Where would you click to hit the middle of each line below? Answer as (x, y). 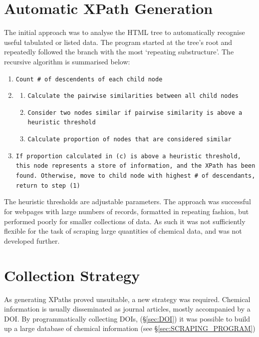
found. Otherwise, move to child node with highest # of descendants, (135, 176)
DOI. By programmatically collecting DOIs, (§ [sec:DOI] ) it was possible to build (127, 318)
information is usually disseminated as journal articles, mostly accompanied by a (127, 309)
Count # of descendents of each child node (89, 79)
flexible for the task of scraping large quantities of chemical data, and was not (123, 231)
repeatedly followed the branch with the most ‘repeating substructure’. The (119, 52)
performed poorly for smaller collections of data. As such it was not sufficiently (125, 221)
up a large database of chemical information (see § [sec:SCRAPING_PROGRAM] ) (130, 328)
